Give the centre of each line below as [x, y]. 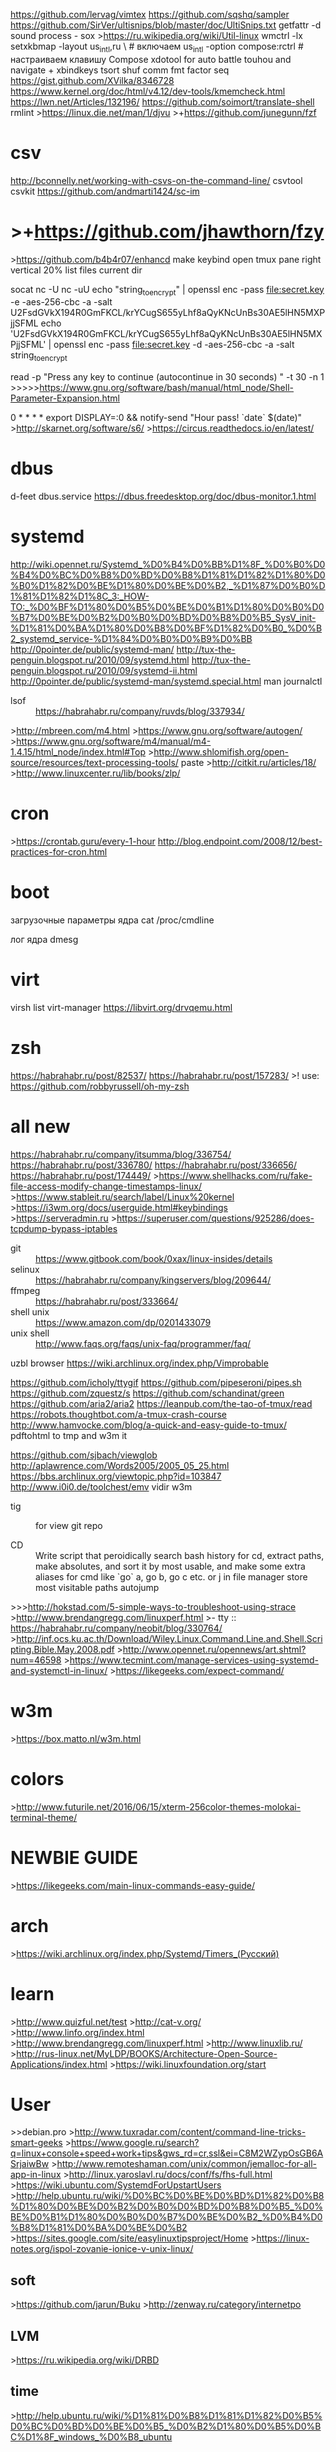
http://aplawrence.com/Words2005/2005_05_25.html [120, 1465]
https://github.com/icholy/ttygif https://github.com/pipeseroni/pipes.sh [156, 1382]
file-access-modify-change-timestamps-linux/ [106, 1186]
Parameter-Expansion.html [65, 398]
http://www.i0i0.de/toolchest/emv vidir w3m [101, 1486]
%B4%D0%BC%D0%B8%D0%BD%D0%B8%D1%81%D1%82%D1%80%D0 [168, 575]
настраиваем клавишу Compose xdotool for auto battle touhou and [151, 59]
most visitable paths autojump [97, 1587]
